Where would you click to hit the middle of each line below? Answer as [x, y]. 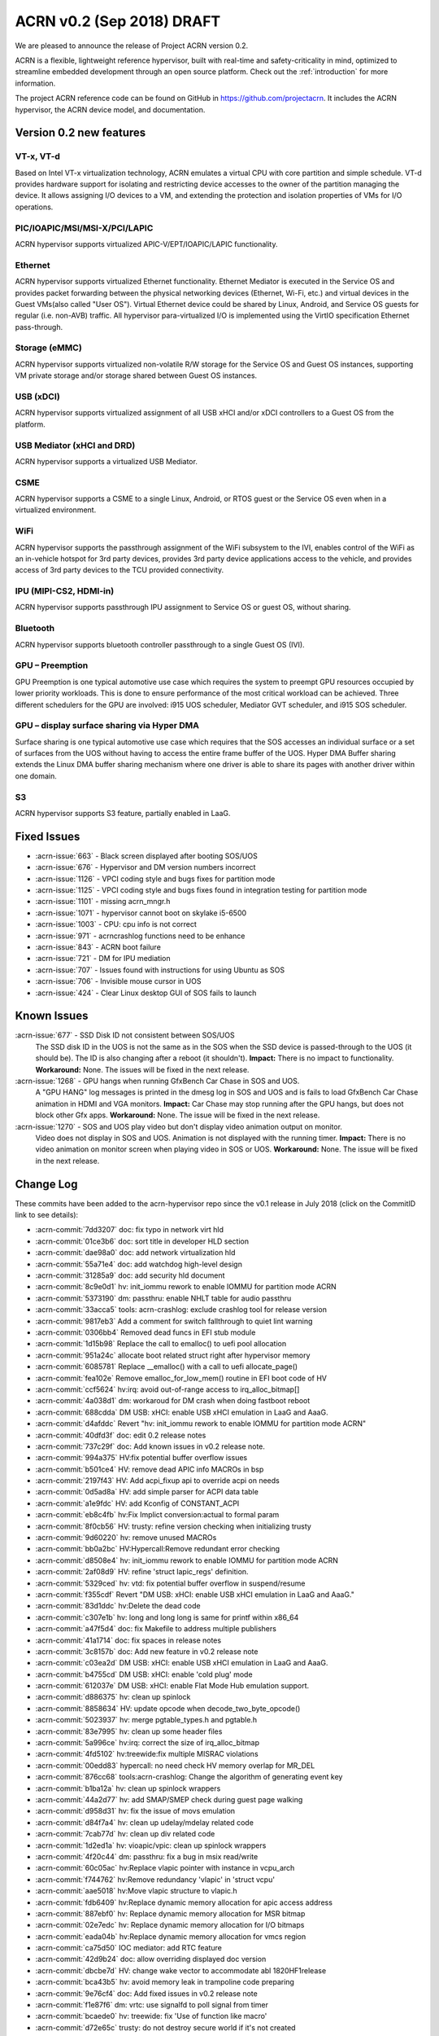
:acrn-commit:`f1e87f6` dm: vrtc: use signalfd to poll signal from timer [152, 2005]
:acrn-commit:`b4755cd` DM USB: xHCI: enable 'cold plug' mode [144, 1674]
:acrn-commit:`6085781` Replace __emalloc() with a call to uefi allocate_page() [167, 1367]
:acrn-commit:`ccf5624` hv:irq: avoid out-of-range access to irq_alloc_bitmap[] [167, 1389]
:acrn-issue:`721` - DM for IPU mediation [103, 959]
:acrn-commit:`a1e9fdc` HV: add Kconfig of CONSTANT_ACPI [137, 1503]
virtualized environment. [56, 510]
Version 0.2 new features [80, 133]
